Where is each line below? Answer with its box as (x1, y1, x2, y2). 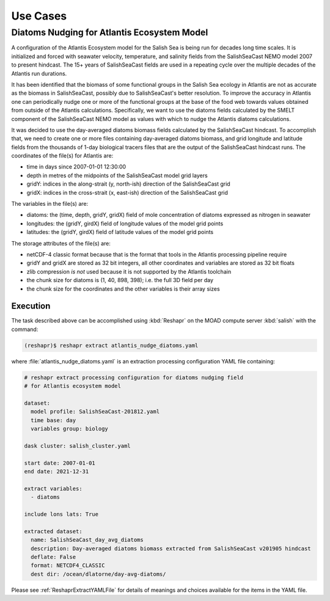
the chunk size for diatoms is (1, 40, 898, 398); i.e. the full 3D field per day (26, 277, 214, 284)
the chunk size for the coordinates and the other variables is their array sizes (26, 285, 220, 293)
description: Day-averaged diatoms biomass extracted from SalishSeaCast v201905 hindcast (31, 545, 311, 552)
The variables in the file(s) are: (11, 200, 89, 208)
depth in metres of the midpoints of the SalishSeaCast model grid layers (26, 172, 208, 179)
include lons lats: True (24, 511, 99, 518)
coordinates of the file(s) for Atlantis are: (11, 152, 114, 159)
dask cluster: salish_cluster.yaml (24, 442, 131, 449)
